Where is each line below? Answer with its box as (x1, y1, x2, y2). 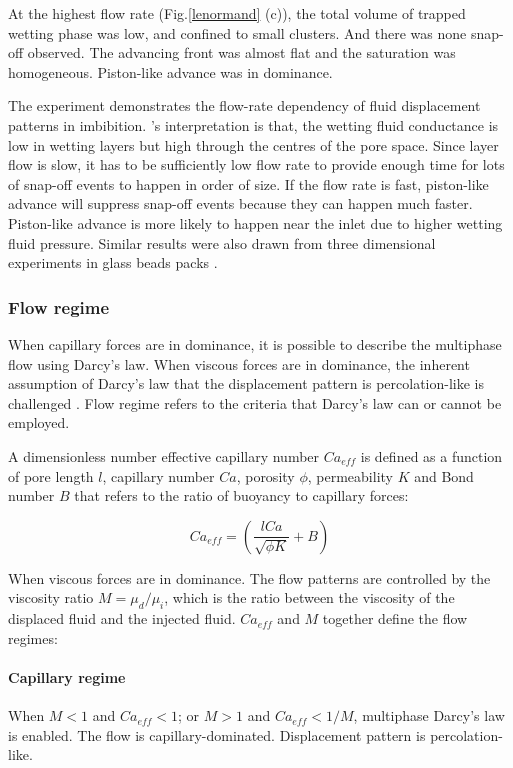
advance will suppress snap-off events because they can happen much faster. (8, 193, 473, 214)
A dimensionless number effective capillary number (8, 445, 320, 466)
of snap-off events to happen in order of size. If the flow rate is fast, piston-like (8, 173, 489, 194)
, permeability (307, 465, 393, 486)
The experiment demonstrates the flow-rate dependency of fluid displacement (8, 95, 481, 116)
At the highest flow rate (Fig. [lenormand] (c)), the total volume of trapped (8, 3, 466, 23)
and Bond (414, 465, 474, 486)
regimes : (8, 627, 58, 648)
